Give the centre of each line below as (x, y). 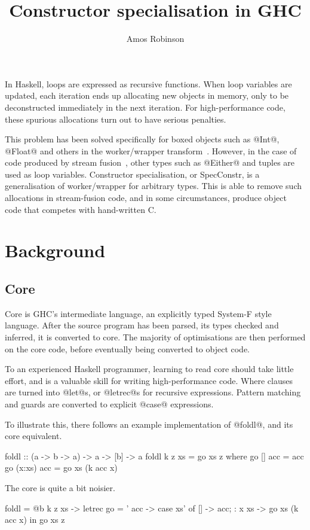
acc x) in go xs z (35, 520)
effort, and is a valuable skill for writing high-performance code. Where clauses (149, 380)
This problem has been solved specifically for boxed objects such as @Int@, (142, 139)
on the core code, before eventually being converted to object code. (127, 348)
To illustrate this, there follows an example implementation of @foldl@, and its (149, 424)
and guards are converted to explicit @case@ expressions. (109, 403)
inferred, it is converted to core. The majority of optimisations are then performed (155, 337)
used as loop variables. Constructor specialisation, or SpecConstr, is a (132, 174)
